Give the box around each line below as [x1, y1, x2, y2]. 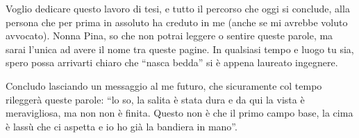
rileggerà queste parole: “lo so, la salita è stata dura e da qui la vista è [6, 92, 305, 106]
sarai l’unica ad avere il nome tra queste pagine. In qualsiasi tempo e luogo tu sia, [6, 41, 354, 56]
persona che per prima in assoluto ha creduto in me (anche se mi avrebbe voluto [6, 14, 348, 29]
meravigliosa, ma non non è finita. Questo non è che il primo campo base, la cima [6, 106, 353, 120]
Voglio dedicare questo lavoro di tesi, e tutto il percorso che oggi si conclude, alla [6, 1, 350, 15]
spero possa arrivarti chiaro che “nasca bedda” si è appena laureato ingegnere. [6, 55, 338, 70]
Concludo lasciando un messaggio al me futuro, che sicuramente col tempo [6, 78, 322, 92]
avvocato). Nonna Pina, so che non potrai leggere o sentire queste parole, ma [6, 28, 333, 43]
